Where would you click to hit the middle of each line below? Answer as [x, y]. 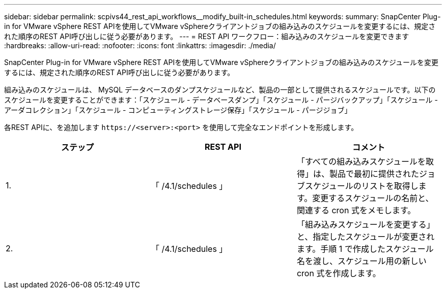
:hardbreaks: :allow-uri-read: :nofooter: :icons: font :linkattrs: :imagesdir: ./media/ [140, 45]
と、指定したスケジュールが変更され [366, 237]
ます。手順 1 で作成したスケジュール [365, 249]
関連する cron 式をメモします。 [356, 210]
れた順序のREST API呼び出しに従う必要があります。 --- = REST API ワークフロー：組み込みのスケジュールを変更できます [207, 36]
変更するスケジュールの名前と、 [373, 198]
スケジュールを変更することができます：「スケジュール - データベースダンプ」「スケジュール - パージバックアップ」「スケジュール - [221, 100]
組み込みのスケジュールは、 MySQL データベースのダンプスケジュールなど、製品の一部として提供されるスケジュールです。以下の [220, 90]
